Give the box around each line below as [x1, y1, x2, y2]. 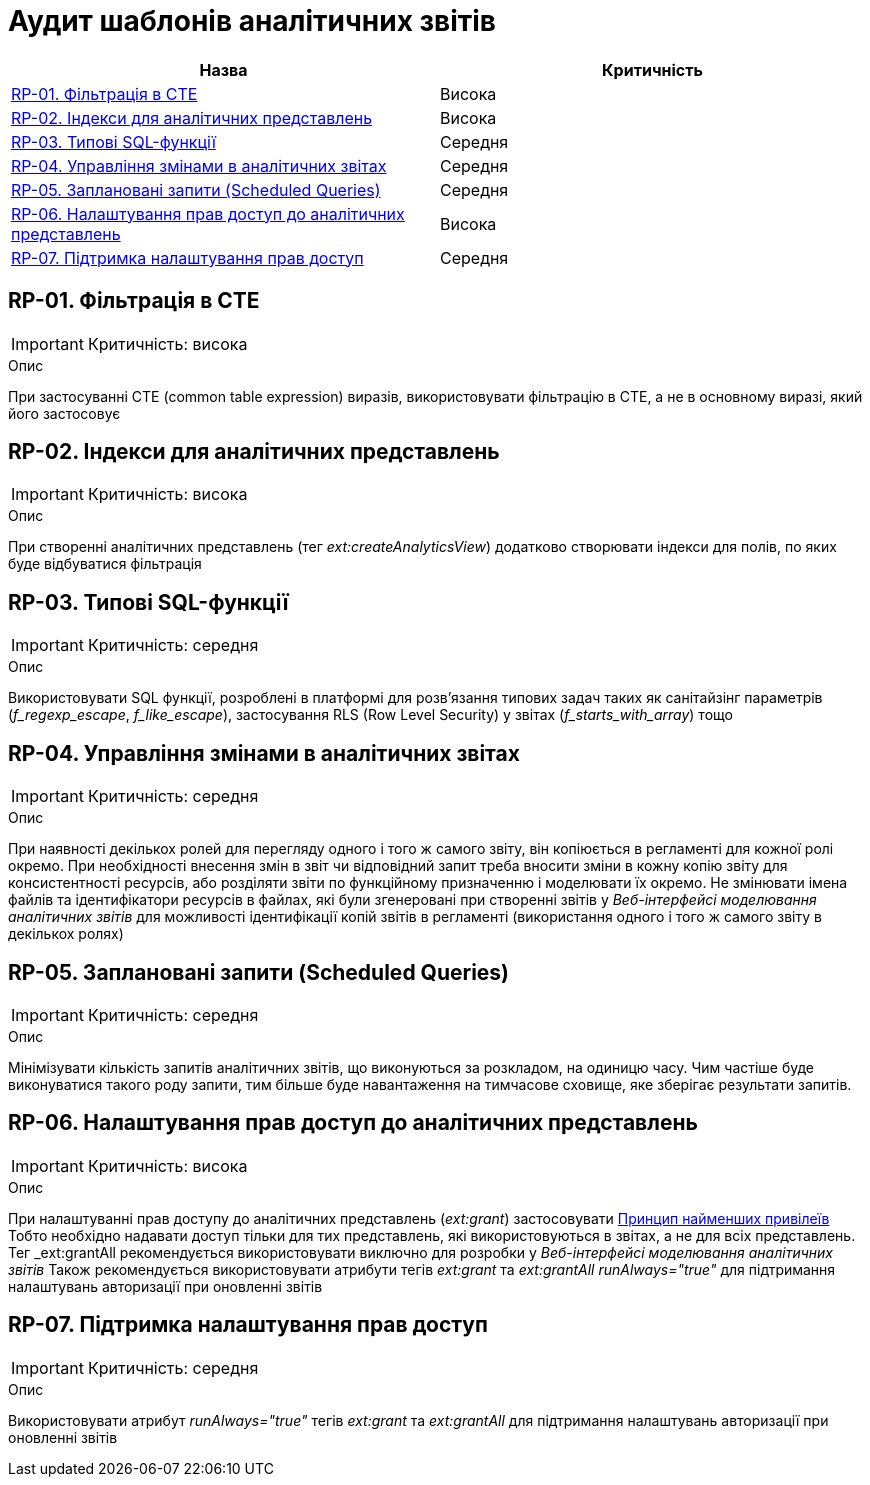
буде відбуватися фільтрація [8, 555, 202, 573]
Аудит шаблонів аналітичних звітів [8, 4, 496, 38]
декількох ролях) [8, 925, 124, 943]
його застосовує [8, 404, 121, 422]
